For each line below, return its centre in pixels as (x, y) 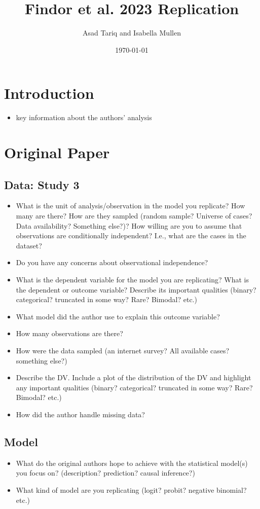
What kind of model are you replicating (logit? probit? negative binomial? (131, 489)
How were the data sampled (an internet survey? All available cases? (123, 350)
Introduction (49, 93)
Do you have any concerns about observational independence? (112, 262)
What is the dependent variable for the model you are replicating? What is (133, 279)
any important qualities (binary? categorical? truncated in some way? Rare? (134, 387)
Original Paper (57, 152)
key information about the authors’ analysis (84, 117)
